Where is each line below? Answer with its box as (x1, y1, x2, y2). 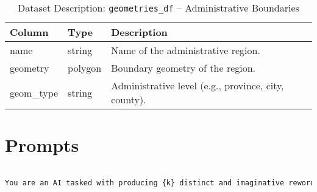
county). (111, 92, 146, 106)
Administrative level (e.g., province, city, (111, 78, 284, 92)
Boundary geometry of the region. (111, 61, 256, 75)
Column (10, 25, 49, 39)
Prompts (5, 132, 79, 157)
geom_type (10, 85, 59, 100)
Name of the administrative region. (111, 43, 260, 57)
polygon (68, 61, 102, 75)
